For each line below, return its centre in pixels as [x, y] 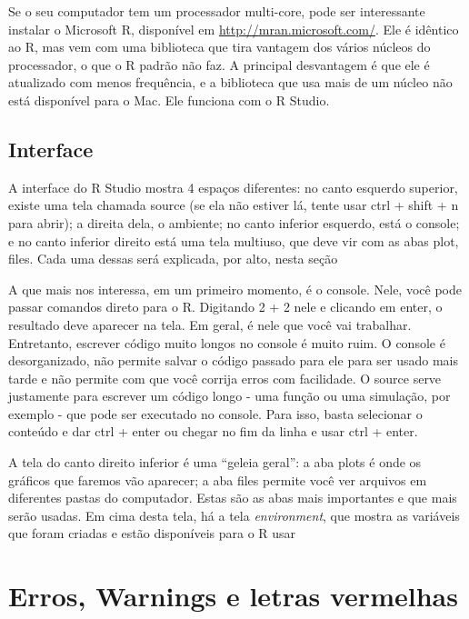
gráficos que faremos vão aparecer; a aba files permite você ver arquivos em [218, 479]
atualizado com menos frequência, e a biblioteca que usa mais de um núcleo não [230, 82]
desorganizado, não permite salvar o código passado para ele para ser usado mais [234, 360]
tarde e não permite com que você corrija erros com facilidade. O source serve [225, 378]
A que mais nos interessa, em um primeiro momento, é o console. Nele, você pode [235, 289]
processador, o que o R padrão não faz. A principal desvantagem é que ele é [219, 64]
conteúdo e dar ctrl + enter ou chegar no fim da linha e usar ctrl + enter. [213, 431]
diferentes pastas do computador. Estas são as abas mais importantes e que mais [233, 498]
